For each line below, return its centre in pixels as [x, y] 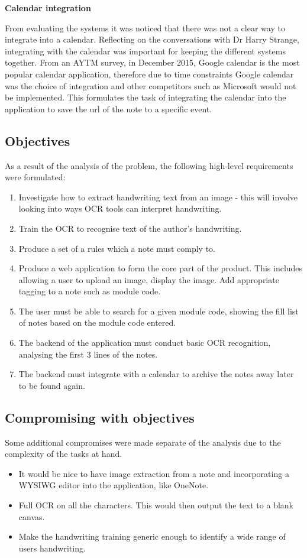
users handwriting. [52, 548]
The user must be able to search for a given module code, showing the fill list [159, 311]
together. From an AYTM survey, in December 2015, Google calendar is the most [152, 62]
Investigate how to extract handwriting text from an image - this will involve [158, 197]
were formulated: [35, 177]
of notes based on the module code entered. [97, 322]
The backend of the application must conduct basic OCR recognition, [145, 343]
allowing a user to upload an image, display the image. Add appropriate [149, 279]
